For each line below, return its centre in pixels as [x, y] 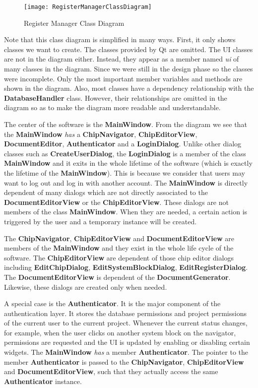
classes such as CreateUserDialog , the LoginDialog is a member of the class [125, 153]
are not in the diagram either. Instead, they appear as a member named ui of [122, 59]
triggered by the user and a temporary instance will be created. [100, 221]
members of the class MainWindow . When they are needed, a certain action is [126, 212]
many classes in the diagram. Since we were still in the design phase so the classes [129, 69]
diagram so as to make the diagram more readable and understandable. [112, 107]
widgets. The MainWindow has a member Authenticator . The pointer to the [126, 352]
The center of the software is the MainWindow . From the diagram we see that [126, 124]
